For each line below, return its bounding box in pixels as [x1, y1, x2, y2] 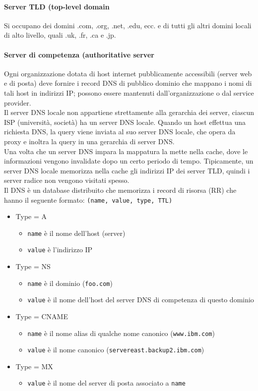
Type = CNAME [15, 311, 68, 321]
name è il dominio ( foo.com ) [27, 278, 113, 288]
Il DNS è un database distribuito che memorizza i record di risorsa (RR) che [4, 184, 237, 195]
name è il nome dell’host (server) [27, 227, 126, 238]
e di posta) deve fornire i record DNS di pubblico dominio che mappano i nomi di [4, 78, 252, 88]
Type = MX [15, 361, 53, 371]
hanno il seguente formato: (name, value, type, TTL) [4, 194, 173, 205]
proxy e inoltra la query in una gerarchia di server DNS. [4, 136, 175, 146]
